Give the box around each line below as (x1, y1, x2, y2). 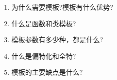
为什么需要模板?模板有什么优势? (11, 2, 114, 12)
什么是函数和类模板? (11, 18, 76, 28)
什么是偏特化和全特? (11, 50, 76, 61)
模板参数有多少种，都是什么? (11, 34, 103, 45)
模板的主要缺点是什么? (11, 67, 83, 77)
